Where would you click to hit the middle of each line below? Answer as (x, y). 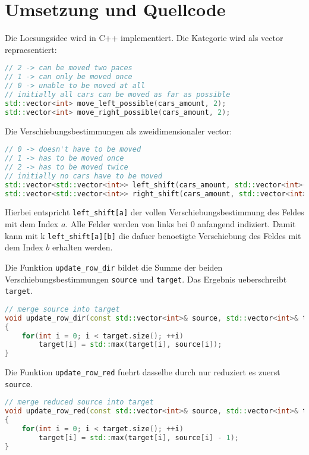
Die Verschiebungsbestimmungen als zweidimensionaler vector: (119, 131)
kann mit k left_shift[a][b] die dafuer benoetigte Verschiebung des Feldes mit (153, 235)
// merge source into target (62, 309)
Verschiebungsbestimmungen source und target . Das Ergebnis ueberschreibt (146, 279)
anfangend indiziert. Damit (247, 224)
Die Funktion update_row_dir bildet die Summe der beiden (114, 267)
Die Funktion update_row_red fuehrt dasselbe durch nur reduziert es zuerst (143, 372)
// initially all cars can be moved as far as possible (118, 94)
